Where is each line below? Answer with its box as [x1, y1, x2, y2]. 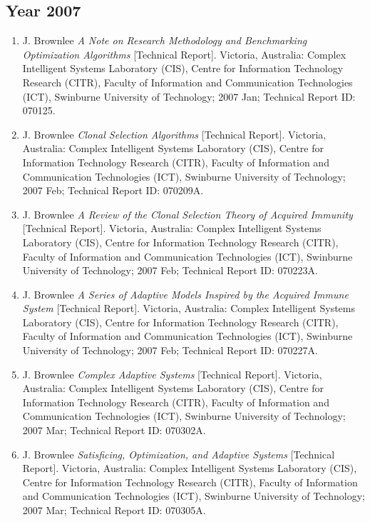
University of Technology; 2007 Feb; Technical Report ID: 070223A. [22, 263, 318, 278]
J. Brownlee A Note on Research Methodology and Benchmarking [22, 33, 307, 48]
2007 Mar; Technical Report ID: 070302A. [22, 423, 206, 438]
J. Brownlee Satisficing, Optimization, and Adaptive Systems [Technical [22, 446, 335, 461]
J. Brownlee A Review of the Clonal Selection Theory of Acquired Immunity [22, 206, 353, 221]
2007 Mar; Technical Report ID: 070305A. [22, 503, 206, 518]
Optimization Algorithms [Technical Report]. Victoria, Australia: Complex [22, 46, 346, 61]
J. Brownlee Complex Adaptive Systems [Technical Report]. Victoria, [22, 366, 322, 381]
